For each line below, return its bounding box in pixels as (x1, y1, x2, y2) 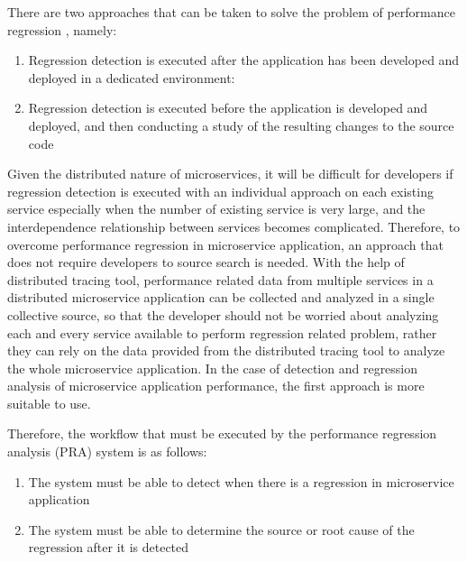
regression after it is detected (28, 538, 189, 557)
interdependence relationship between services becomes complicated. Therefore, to (7, 217, 461, 235)
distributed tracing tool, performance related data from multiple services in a (7, 270, 434, 289)
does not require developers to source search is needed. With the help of (7, 253, 405, 272)
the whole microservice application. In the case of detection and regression (7, 358, 418, 377)
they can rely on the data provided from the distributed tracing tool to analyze (7, 341, 445, 360)
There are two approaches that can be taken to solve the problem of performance (7, 3, 455, 21)
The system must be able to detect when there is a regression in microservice (28, 472, 454, 491)
